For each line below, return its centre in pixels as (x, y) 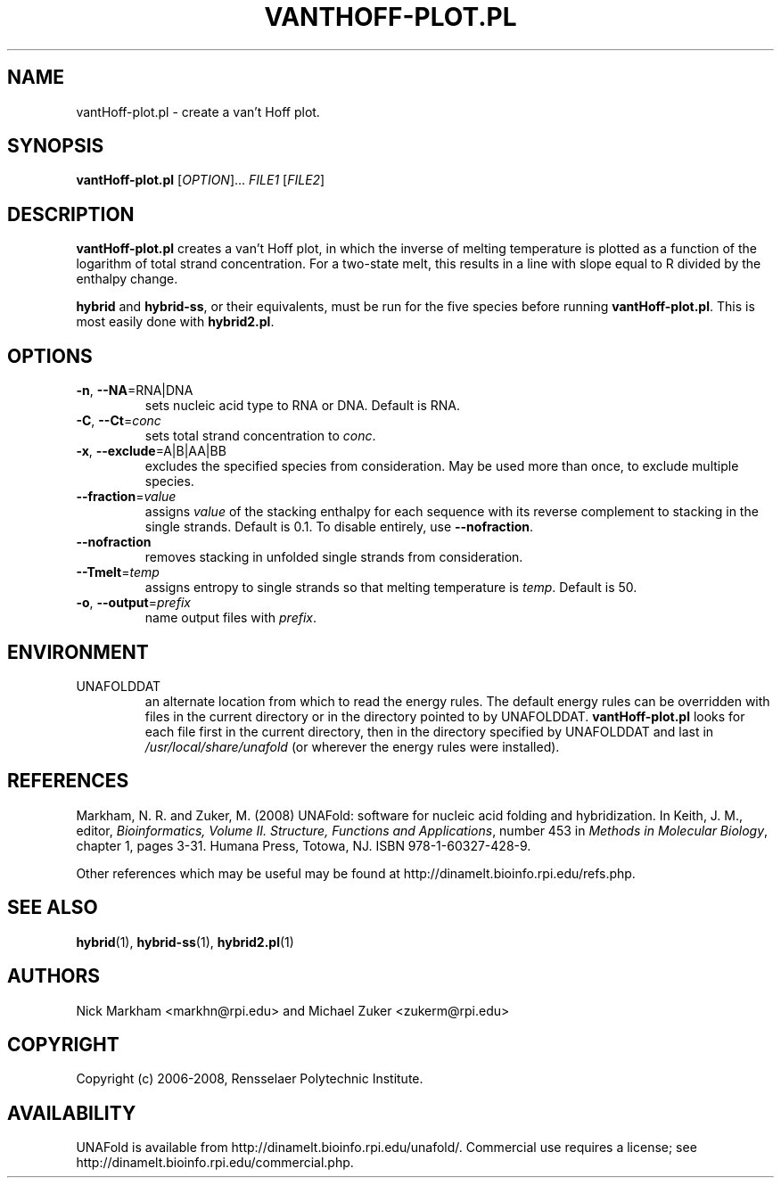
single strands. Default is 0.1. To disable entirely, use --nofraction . (339, 527)
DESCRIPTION (71, 214)
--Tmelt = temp (118, 572)
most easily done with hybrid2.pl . (175, 322)
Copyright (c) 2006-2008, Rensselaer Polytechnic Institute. (250, 1079)
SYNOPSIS (56, 146)
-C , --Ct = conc (119, 421)
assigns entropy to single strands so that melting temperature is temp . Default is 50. (391, 588)
